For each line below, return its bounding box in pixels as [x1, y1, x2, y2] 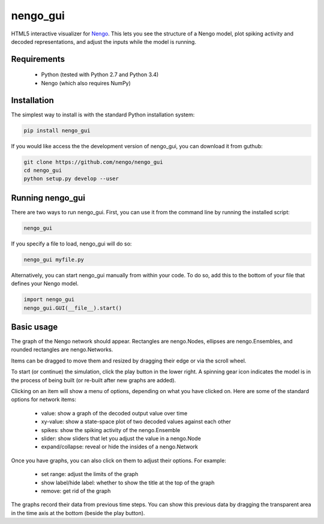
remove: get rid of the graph [41, 487, 111, 495]
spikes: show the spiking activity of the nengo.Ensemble [41, 426, 181, 433]
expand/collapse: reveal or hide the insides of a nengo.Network [41, 443, 198, 450]
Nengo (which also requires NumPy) [41, 79, 131, 86]
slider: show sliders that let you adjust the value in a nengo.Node [41, 435, 201, 442]
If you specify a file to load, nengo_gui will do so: [11, 240, 132, 247]
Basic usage [11, 322, 58, 332]
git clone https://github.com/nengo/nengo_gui [23, 158, 163, 165]
